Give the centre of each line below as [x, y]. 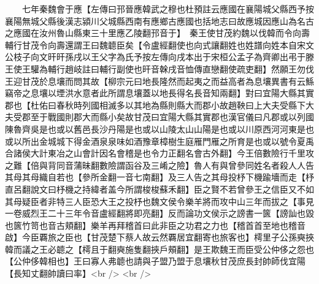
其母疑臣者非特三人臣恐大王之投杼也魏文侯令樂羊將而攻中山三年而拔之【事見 [159, 201]
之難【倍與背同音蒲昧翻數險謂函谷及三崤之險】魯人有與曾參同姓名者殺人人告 [159, 165]
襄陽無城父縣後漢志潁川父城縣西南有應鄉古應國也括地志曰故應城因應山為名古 [159, 21]
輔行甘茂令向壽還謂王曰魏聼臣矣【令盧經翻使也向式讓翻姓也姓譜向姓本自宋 [155, 44]
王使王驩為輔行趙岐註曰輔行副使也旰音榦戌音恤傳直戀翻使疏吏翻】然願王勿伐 [159, 68]
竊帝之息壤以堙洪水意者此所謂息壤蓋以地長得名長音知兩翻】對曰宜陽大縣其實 [159, 93]
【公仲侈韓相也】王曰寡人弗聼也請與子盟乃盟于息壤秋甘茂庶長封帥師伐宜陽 [155, 261]
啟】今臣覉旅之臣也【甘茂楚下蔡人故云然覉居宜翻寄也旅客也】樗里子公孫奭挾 [159, 237]
